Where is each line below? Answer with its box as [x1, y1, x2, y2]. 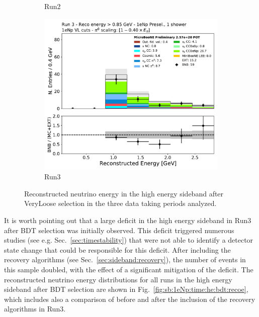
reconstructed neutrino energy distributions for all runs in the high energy [4, 274, 232, 284]
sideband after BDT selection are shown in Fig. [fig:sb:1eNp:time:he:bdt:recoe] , [4, 284, 248, 294]
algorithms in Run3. [4, 303, 66, 314]
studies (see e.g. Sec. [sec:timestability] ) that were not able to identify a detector [4, 235, 253, 245]
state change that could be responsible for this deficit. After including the [4, 244, 231, 255]
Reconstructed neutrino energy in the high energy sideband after [24, 188, 224, 198]
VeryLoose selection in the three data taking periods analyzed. [24, 198, 217, 208]
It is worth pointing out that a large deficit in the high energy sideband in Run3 [4, 215, 251, 225]
